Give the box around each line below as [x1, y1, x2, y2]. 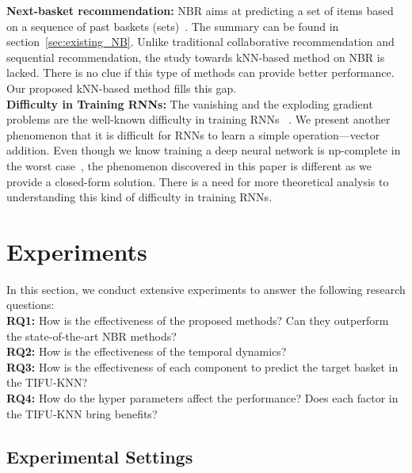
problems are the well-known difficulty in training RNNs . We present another [6, 111, 391, 128]
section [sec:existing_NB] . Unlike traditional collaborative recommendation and [6, 33, 395, 50]
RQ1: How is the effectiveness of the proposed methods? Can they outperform [6, 312, 389, 329]
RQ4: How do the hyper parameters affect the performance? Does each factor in [6, 390, 399, 406]
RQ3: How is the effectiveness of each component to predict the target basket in [6, 358, 399, 375]
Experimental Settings [6, 444, 193, 468]
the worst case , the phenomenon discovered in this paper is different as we [6, 157, 372, 174]
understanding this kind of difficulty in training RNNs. [6, 189, 273, 205]
